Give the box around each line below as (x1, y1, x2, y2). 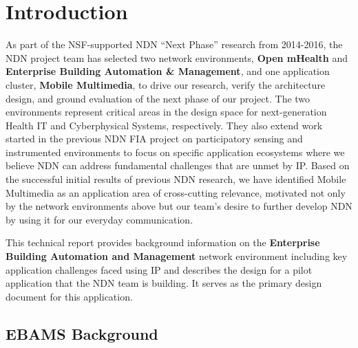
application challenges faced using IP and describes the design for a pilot (6, 262, 313, 276)
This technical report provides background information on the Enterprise (6, 235, 320, 250)
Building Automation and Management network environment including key (6, 249, 348, 263)
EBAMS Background (6, 323, 158, 344)
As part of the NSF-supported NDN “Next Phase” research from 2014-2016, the (6, 37, 343, 52)
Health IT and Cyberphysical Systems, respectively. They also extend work (6, 118, 323, 132)
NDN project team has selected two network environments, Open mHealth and (6, 50, 348, 65)
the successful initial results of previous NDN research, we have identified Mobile (6, 172, 346, 186)
